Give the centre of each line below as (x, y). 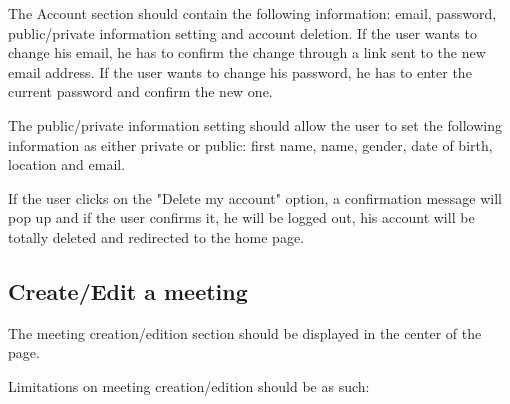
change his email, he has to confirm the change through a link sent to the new (247, 52)
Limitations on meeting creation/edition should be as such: (189, 385)
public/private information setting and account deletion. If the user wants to (242, 32)
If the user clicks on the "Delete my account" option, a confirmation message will (255, 197)
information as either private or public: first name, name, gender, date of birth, (250, 144)
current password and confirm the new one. (140, 91)
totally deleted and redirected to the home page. (156, 236)
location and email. (67, 164)
